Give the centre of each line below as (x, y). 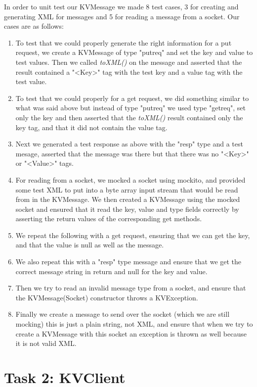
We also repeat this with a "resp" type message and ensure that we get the (128, 262)
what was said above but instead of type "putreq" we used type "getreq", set (130, 108)
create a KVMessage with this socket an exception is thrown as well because (131, 333)
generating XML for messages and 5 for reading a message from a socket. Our (122, 16)
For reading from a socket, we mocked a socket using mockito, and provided (130, 179)
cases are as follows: (34, 26)
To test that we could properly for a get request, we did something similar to (132, 98)
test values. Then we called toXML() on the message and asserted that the (129, 62)
